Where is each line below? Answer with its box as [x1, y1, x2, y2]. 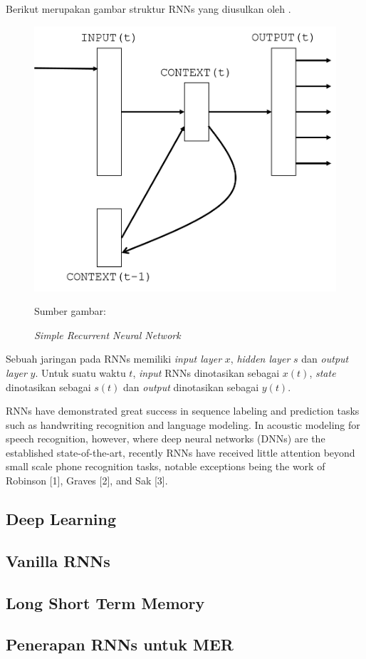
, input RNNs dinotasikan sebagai [132, 365, 280, 380]
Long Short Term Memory [6, 591, 205, 613]
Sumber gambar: [34, 303, 106, 318]
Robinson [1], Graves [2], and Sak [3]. [6, 473, 168, 488]
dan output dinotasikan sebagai [123, 379, 259, 394]
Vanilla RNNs [6, 549, 110, 571]
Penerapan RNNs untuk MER [6, 633, 234, 655]
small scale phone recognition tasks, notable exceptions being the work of [6, 459, 325, 474]
